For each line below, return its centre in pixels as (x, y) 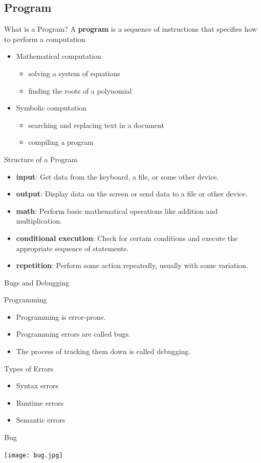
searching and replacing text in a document (96, 125)
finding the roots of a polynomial (80, 90)
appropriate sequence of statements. (72, 248)
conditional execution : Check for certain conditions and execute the (127, 238)
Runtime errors (40, 402)
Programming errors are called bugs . (73, 334)
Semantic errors (41, 420)
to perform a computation (45, 39)
